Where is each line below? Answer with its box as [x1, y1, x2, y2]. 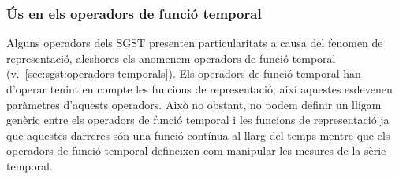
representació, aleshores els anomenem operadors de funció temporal [6, 49, 336, 66]
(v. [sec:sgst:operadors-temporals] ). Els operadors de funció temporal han [6, 65, 361, 82]
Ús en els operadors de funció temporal [6, 3, 262, 23]
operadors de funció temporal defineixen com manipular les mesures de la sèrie [6, 142, 386, 159]
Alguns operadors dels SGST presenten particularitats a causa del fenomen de [6, 35, 383, 51]
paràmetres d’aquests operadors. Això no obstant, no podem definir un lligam [6, 96, 382, 112]
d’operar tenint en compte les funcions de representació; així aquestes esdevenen [6, 81, 393, 97]
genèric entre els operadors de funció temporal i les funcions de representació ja [6, 111, 390, 128]
